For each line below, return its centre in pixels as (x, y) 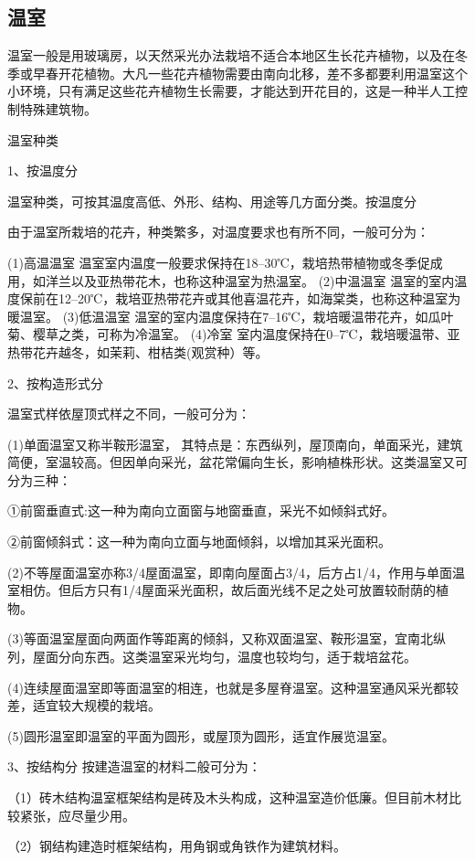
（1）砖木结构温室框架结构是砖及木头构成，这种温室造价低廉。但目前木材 (228, 797)
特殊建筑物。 (58, 108)
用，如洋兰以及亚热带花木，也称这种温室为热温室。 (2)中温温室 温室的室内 (231, 280)
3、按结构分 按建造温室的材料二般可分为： (134, 766)
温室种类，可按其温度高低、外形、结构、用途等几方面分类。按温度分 (212, 201)
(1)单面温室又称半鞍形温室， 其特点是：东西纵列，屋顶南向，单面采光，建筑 (235, 444)
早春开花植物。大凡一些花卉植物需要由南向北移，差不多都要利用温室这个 (250, 73)
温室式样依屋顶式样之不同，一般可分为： (129, 414)
